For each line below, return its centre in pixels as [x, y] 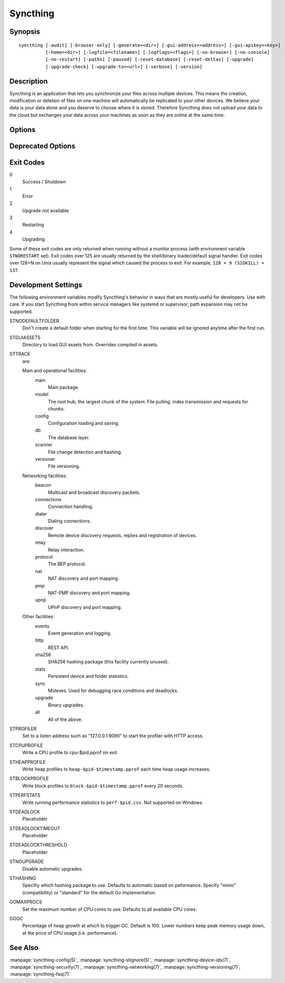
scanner [44, 445]
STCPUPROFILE [26, 745]
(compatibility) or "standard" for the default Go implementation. [89, 892]
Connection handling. [70, 507]
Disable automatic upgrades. [53, 869]
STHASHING [23, 878]
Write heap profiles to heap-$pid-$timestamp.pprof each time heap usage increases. [116, 769]
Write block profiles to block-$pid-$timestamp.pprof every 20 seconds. [103, 785]
